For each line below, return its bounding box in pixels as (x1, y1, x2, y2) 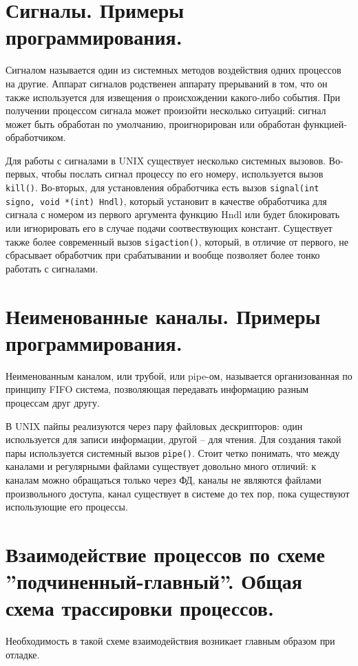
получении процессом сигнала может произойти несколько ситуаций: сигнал (6, 103, 326, 118)
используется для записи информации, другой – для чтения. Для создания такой (6, 432, 341, 447)
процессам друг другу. (6, 395, 100, 409)
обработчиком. (6, 130, 66, 144)
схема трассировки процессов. (6, 594, 274, 622)
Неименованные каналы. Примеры (6, 301, 321, 330)
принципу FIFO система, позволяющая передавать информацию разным (6, 382, 309, 396)
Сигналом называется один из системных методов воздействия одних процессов (6, 63, 341, 77)
